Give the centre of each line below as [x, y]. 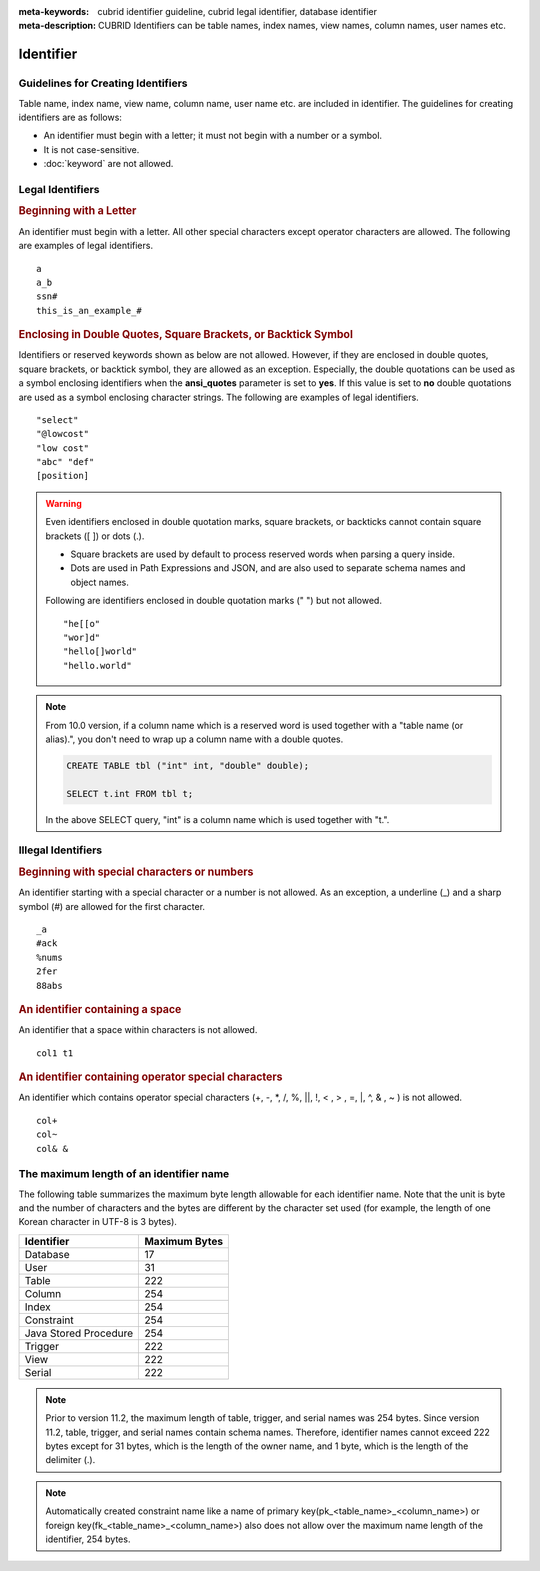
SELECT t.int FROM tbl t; [130, 793]
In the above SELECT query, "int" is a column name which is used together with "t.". [217, 819]
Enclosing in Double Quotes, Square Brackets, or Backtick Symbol [186, 335]
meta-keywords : [54, 11]
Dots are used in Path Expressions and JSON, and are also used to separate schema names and [268, 568]
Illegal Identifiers [60, 850]
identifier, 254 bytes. [88, 1539]
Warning [63, 503]
